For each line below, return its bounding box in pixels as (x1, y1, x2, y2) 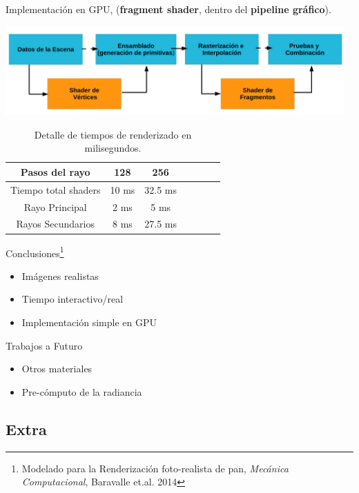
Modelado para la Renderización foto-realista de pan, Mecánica (21, 461, 289, 475)
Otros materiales (21, 361, 93, 376)
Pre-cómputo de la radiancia (21, 384, 142, 399)
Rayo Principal (23, 199, 87, 214)
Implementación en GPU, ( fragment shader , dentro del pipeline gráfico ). (6, 2, 331, 16)
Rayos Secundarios (16, 217, 95, 231)
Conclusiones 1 (6, 243, 64, 260)
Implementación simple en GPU (21, 314, 157, 329)
